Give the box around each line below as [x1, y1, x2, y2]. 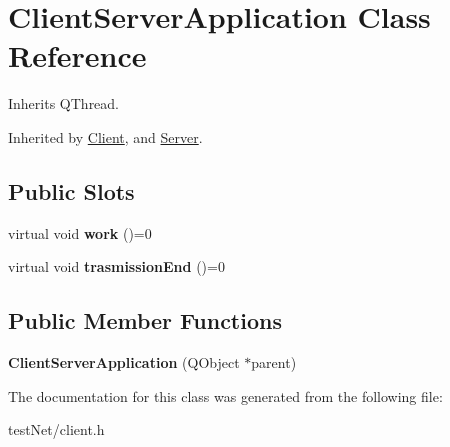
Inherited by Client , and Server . [8, 126, 203, 147]
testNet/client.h [8, 419, 105, 440]
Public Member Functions [8, 305, 282, 336]
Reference [8, 35, 147, 76]
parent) [251, 352, 297, 373]
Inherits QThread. [8, 93, 120, 114]
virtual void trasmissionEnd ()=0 [8, 256, 225, 277]
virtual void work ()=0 [8, 222, 152, 243]
